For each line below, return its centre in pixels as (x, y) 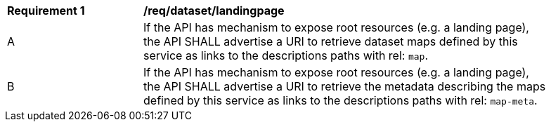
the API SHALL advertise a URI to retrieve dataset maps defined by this (331, 41)
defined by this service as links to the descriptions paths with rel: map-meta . (341, 100)
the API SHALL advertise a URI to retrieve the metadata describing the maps (345, 86)
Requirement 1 (46, 11)
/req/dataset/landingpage (214, 11)
